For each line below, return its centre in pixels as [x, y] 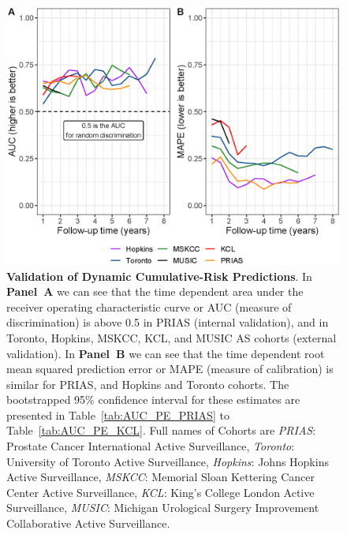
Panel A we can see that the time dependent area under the [155, 291]
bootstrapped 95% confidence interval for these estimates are [153, 400]
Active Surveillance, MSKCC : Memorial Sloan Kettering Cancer [160, 477]
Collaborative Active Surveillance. [88, 523]
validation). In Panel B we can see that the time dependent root [166, 353]
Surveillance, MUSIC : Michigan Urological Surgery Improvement [163, 508]
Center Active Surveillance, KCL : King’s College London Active [160, 492]
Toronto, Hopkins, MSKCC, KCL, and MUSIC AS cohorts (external [172, 337]
